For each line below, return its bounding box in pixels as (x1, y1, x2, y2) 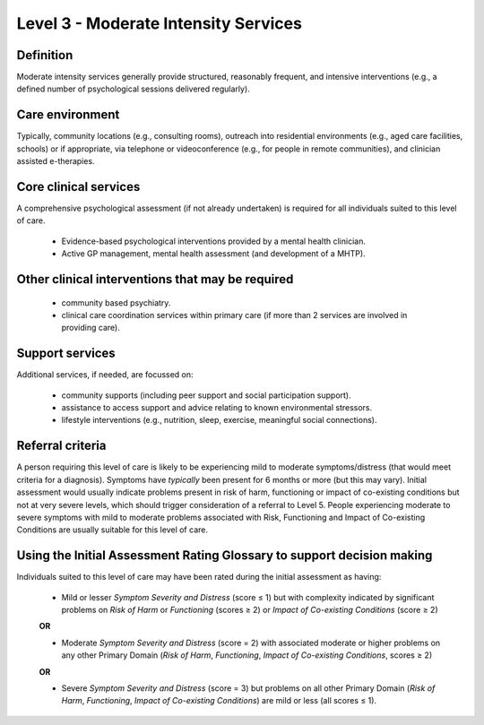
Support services (16, 346, 116, 361)
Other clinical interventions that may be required (16, 272, 294, 287)
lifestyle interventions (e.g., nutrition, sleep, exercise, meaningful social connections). (61, 415, 377, 426)
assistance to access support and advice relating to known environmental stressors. (61, 402, 373, 413)
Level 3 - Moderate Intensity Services (16, 13, 302, 33)
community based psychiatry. (61, 297, 171, 308)
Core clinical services (16, 179, 141, 194)
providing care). (61, 323, 120, 333)
